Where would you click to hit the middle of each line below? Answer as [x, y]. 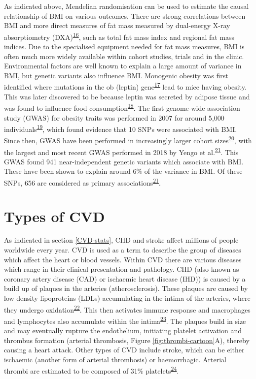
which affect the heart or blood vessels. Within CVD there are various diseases [123, 259]
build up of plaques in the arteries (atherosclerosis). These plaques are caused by [126, 288]
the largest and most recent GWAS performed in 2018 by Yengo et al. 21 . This [121, 151]
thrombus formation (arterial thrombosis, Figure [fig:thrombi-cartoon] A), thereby [127, 340]
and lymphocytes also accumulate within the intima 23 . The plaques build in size [125, 320]
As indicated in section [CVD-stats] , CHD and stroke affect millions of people [121, 240]
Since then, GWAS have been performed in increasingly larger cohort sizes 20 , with [128, 140]
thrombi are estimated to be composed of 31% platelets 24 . [91, 370]
